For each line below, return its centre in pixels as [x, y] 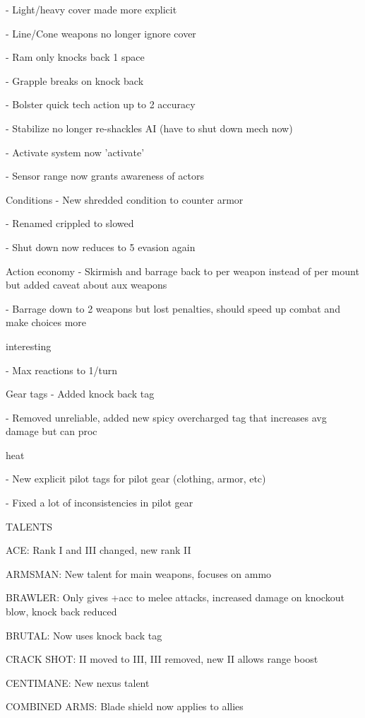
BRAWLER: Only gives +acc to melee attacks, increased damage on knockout [175, 597]
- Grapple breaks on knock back [75, 80]
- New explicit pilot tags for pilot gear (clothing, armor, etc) [136, 479]
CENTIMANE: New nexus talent [78, 682]
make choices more [46, 322]
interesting [29, 346]
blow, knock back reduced [61, 612]
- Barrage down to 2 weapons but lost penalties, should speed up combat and [173, 308]
